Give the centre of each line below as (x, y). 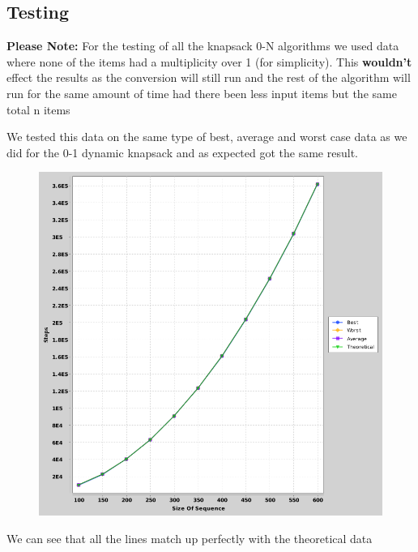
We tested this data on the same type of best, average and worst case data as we (207, 137)
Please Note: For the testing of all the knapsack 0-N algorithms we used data (203, 46)
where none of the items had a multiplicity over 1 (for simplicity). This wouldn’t (209, 61)
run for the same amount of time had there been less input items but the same (202, 93)
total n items (38, 109)
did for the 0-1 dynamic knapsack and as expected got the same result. (182, 152)
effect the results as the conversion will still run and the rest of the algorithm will (209, 77)
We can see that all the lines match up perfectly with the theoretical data (190, 538)
